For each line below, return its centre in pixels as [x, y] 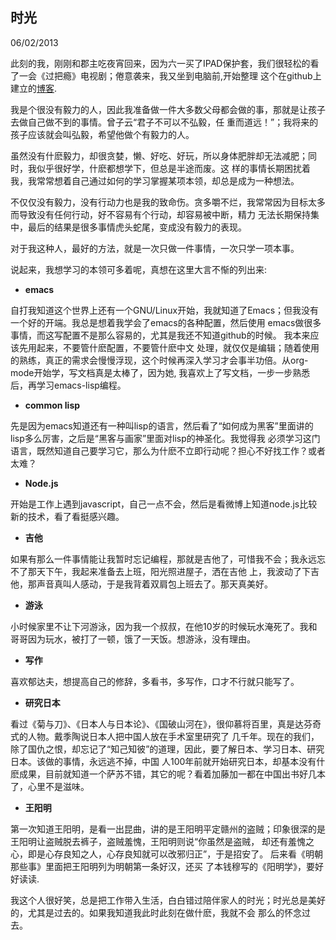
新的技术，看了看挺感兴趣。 [67, 516]
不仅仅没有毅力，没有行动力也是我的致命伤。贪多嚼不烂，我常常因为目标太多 [168, 202]
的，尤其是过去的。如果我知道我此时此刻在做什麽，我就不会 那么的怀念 [156, 912]
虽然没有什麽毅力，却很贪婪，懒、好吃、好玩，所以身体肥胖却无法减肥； [159, 155]
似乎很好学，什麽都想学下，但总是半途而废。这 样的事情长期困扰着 [173, 168]
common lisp [52, 405]
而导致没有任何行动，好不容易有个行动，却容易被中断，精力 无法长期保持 [160, 214]
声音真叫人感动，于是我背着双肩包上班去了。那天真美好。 [154, 584]
